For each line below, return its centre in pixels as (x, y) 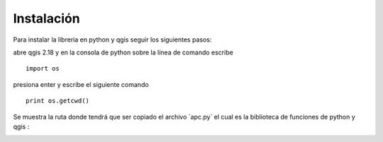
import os (43, 69)
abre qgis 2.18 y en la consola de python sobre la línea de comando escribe (123, 52)
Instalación (47, 18)
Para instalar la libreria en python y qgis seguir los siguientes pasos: (112, 40)
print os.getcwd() (58, 101)
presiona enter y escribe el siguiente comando (81, 84)
